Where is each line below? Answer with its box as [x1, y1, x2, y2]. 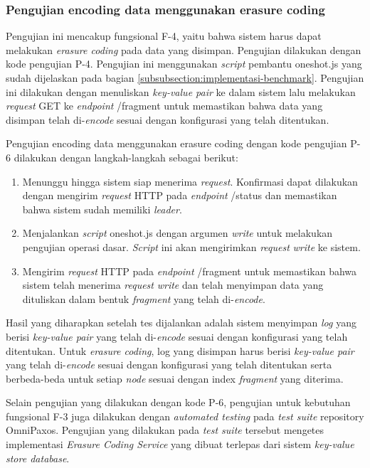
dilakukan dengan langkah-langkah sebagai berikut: [14, 149, 238, 164]
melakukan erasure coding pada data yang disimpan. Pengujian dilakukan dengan [6, 42, 361, 57]
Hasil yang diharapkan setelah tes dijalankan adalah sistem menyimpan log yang [6, 315, 356, 330]
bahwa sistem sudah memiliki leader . [22, 201, 182, 216]
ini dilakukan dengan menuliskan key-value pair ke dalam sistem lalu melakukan [6, 84, 356, 99]
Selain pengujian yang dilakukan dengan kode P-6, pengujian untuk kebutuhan [6, 395, 351, 410]
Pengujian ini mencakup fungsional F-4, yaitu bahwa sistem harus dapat [6, 28, 322, 43]
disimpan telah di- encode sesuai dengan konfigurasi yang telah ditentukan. [6, 112, 329, 127]
